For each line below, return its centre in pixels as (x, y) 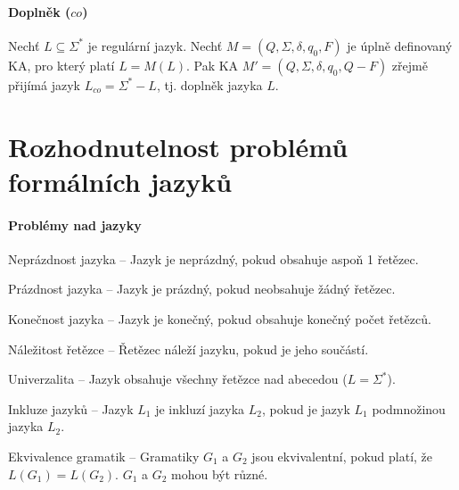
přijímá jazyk (44, 84)
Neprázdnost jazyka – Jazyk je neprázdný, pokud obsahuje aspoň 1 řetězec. (213, 258)
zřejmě (410, 65)
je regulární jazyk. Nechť (155, 45)
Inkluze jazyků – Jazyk (71, 408)
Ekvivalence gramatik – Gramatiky (104, 456)
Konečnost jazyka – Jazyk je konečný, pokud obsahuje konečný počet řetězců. (220, 318)
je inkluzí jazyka (200, 408)
